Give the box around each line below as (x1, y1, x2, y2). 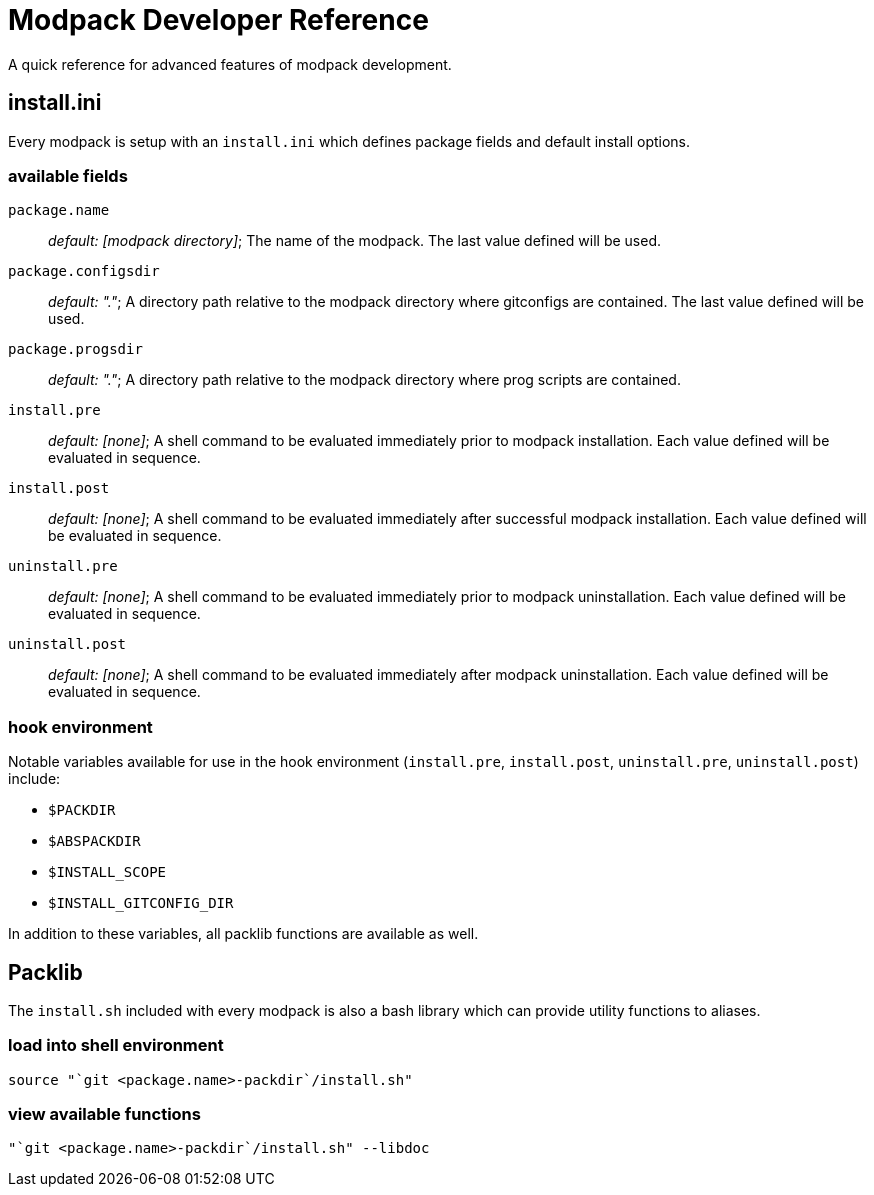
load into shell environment (8, 1035, 224, 1056)
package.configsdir (8, 263, 160, 280)
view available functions (8, 1104, 201, 1125)
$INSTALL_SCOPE (48, 864, 167, 881)
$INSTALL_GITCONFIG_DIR (48, 895, 234, 912)
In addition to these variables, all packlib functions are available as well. (8, 925, 479, 943)
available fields (8, 165, 128, 186)
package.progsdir (8, 341, 143, 358)
